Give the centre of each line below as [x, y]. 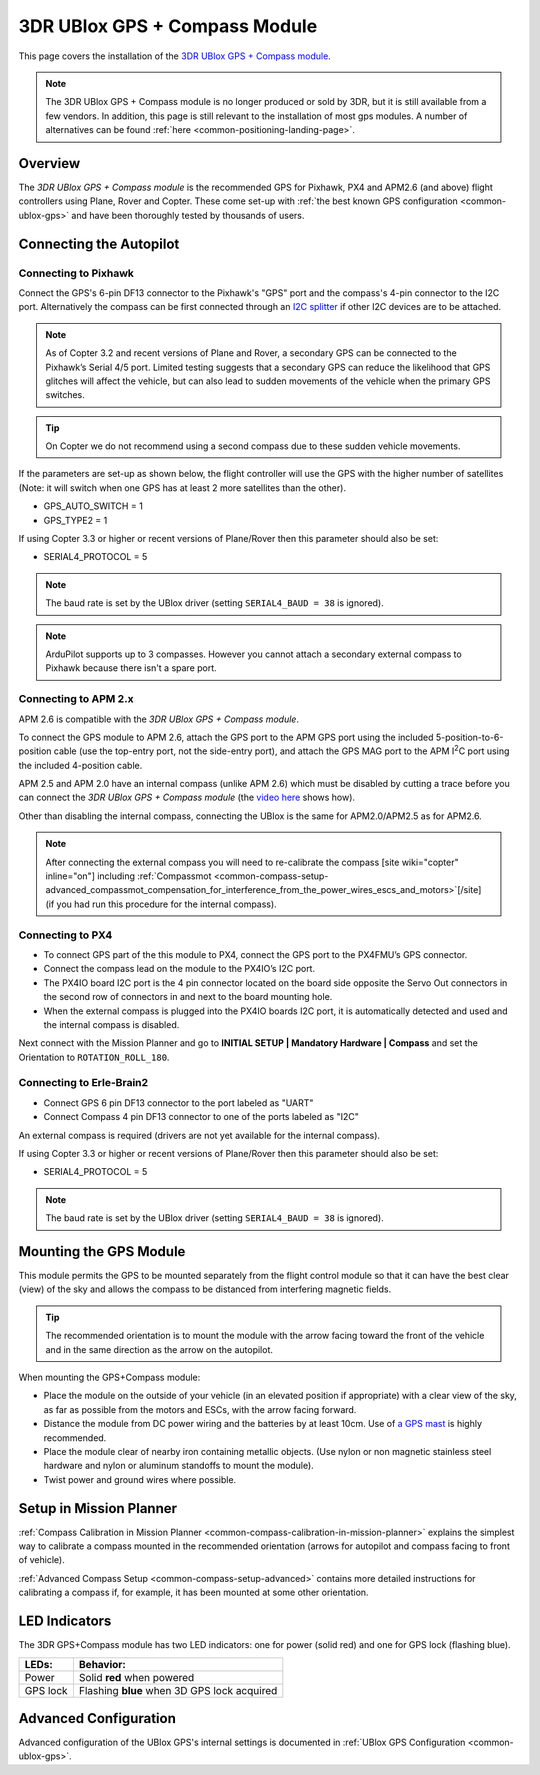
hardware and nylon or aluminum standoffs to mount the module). [178, 1466]
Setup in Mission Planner [98, 1508]
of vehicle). [41, 1560]
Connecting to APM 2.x [76, 699]
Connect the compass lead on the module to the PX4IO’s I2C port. [179, 969]
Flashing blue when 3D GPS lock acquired [178, 1690]
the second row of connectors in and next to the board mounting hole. [188, 997]
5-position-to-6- [469, 737]
